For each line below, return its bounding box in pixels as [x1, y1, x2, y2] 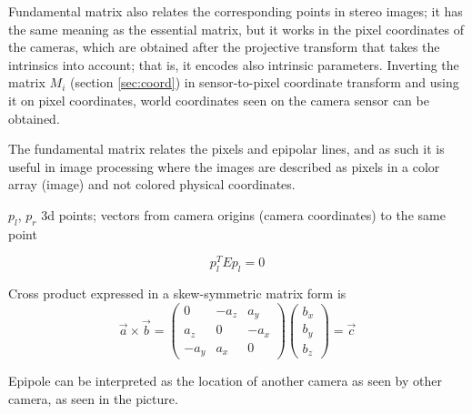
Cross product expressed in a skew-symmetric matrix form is [8, 284, 346, 303]
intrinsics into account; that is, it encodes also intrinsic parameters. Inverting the [8, 55, 459, 74]
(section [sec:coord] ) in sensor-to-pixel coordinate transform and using [69, 73, 459, 92]
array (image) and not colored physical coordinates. [8, 175, 296, 194]
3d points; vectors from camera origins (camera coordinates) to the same [41, 205, 446, 224]
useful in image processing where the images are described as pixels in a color [8, 157, 440, 176]
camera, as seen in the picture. [8, 389, 178, 408]
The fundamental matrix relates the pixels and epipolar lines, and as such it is [8, 139, 445, 158]
